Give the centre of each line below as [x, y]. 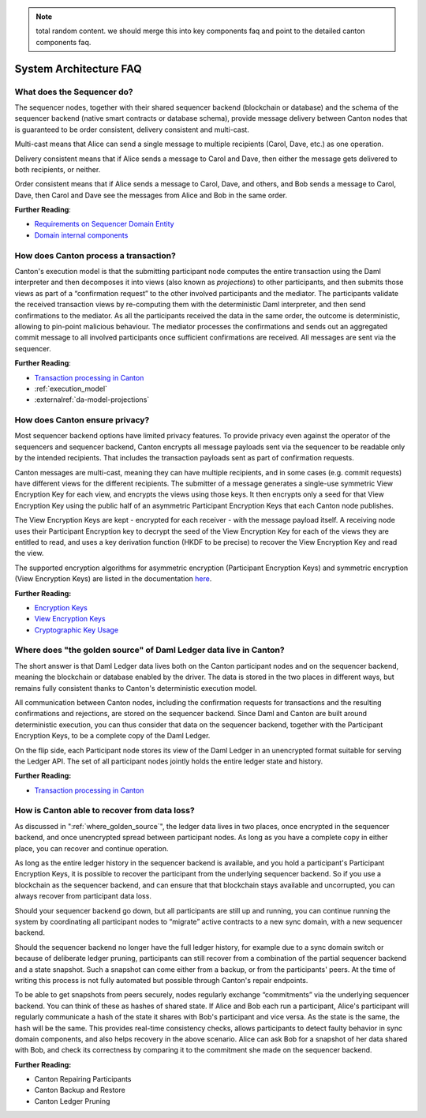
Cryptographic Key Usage [76, 630]
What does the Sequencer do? [74, 92]
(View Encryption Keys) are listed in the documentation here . [113, 579]
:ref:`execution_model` [71, 388]
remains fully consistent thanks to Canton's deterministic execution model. [136, 688]
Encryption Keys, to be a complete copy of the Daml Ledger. [112, 736]
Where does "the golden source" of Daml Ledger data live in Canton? [149, 650]
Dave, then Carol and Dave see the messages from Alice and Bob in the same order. [151, 195]
